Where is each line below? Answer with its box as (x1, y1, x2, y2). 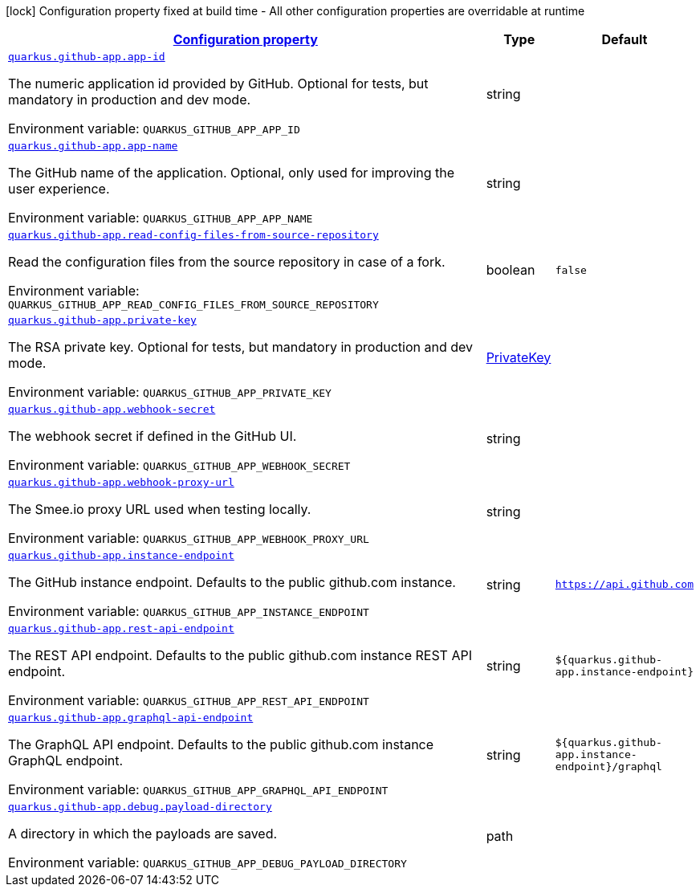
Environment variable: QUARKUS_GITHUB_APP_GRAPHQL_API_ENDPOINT (8, 781, 389, 797)
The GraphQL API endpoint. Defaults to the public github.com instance (8, 736, 434, 752)
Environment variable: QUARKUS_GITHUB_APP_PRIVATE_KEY (8, 384, 332, 400)
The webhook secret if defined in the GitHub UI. (8, 428, 297, 444)
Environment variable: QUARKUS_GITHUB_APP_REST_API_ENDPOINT (8, 692, 369, 708)
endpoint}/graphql (555, 760, 662, 773)
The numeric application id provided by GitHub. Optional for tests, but (8, 75, 429, 92)
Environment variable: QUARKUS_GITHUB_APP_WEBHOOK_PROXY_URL (8, 530, 369, 546)
